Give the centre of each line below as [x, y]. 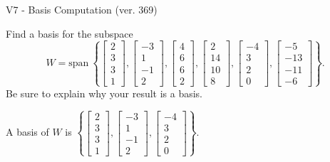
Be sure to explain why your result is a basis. [104, 93]
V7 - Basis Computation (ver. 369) [82, 9]
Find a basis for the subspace [69, 33]
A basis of [27, 132]
